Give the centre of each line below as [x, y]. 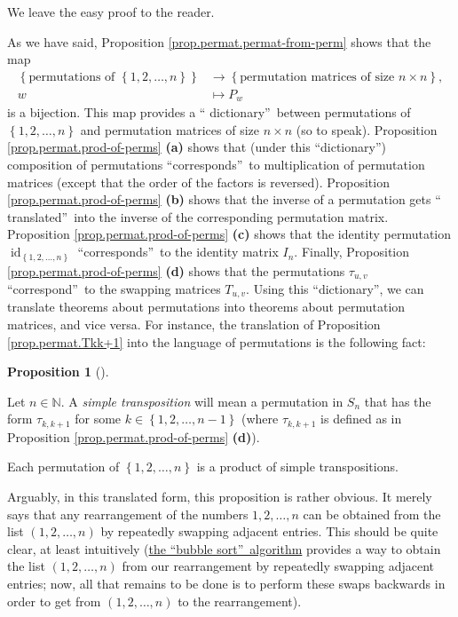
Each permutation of [63, 467]
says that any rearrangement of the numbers [128, 514]
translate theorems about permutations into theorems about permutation [206, 307]
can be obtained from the [372, 514]
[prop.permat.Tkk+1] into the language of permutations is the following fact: [217, 341]
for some [98, 419]
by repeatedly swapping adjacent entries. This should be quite [269, 531]
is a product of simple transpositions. [297, 467]
